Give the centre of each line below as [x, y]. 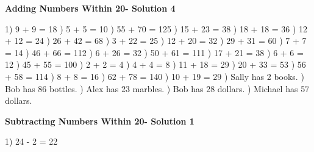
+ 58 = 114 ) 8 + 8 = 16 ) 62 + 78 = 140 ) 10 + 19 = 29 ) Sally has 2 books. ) [155, 76]
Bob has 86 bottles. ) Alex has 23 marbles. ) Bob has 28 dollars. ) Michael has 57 [157, 88]
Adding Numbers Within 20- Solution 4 [90, 8]
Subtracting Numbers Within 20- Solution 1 [100, 121]
